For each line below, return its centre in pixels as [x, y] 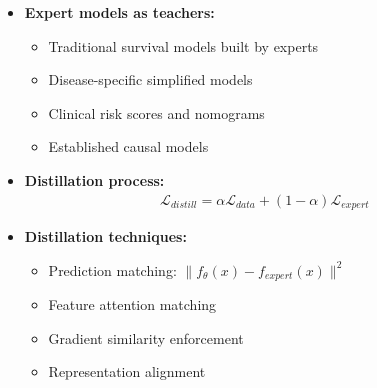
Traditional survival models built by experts [183, 45]
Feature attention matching [132, 304]
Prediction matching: [112, 269]
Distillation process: [94, 179]
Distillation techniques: [105, 236]
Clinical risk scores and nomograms [156, 112]
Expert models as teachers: [119, 12]
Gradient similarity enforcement [146, 337]
